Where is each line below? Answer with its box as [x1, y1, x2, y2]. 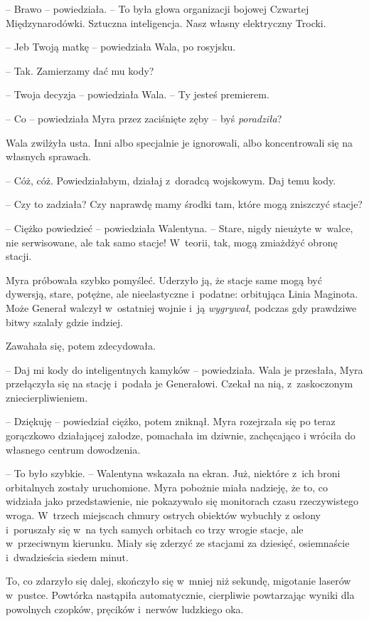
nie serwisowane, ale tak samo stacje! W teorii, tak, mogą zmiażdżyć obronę [6, 234, 338, 249]
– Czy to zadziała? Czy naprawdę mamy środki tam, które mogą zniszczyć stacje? [6, 197, 363, 212]
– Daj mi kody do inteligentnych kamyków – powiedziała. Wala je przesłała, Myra [6, 362, 363, 377]
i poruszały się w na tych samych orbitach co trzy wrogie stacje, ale [6, 521, 304, 536]
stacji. [6, 249, 32, 263]
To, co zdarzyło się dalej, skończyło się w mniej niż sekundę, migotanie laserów [6, 573, 351, 588]
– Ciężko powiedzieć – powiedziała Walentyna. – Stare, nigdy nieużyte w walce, [6, 220, 353, 235]
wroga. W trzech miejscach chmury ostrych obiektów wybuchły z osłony [6, 508, 321, 523]
